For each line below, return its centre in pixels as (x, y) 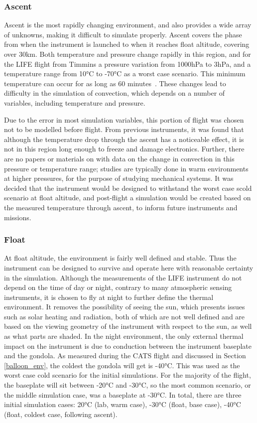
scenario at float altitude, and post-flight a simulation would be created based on (128, 198)
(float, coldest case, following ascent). (61, 414)
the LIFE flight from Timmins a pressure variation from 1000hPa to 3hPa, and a (128, 64)
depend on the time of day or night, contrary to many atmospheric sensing (118, 287)
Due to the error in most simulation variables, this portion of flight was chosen (124, 119)
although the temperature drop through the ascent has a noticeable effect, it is (124, 139)
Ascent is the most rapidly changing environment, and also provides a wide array (128, 25)
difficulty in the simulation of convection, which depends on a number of (115, 93)
